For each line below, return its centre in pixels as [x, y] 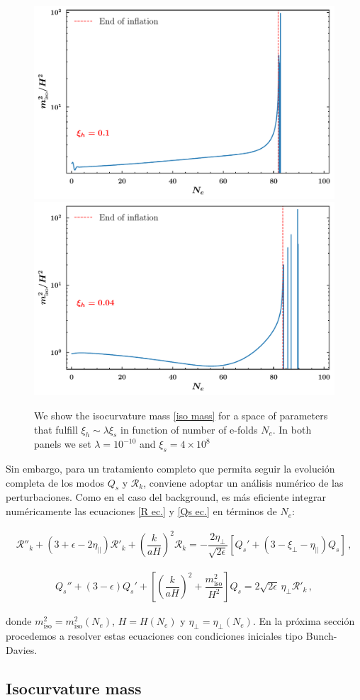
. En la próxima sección [304, 621]
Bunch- [321, 636]
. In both [292, 429]
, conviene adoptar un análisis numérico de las [243, 482]
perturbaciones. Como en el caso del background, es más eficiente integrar [166, 497]
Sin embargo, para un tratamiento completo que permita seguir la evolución [170, 469]
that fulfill [56, 429]
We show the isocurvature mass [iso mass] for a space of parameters [181, 415]
